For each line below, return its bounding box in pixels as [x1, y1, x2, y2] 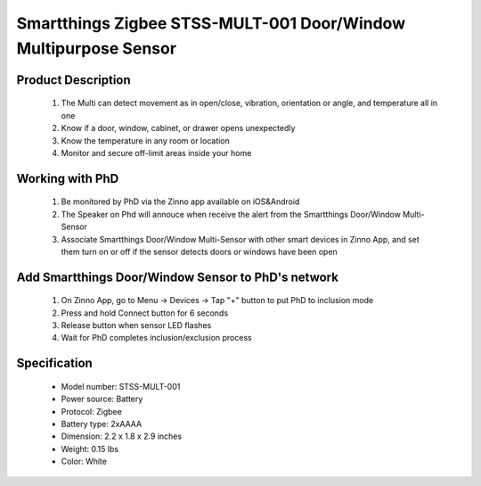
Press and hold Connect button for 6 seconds [61, 308, 229, 318]
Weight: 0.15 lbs [61, 443, 119, 454]
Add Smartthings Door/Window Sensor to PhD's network [16, 269, 338, 284]
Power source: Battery [61, 393, 143, 405]
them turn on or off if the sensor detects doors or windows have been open [61, 246, 338, 257]
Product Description [16, 72, 131, 87]
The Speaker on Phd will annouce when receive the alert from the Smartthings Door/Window [61, 209, 401, 219]
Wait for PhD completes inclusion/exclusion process [61, 333, 253, 343]
